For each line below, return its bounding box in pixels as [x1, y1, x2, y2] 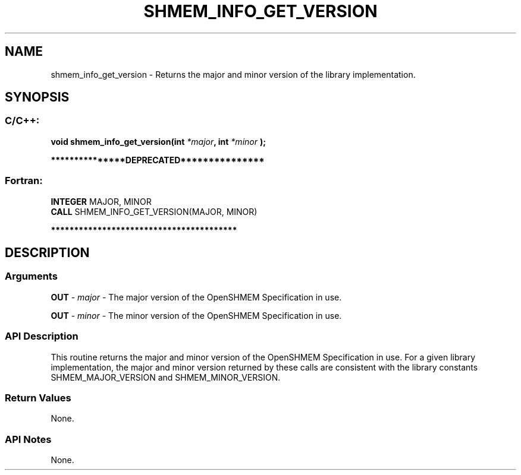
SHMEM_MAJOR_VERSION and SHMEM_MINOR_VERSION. [51, 372, 281, 382]
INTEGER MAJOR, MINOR [51, 196, 152, 207]
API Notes [5, 433, 52, 445]
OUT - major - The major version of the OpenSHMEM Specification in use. [51, 292, 342, 302]
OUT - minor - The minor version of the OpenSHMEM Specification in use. [51, 310, 342, 321]
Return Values [5, 391, 71, 404]
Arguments [5, 270, 58, 283]
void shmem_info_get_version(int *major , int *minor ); [51, 136, 266, 147]
